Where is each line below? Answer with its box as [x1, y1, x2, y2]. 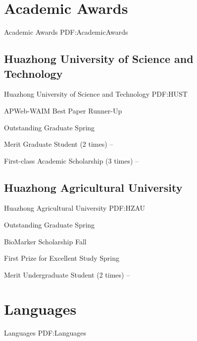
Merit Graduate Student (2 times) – [4, 139, 113, 149]
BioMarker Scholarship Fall [4, 236, 87, 246]
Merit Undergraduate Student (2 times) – [4, 269, 130, 280]
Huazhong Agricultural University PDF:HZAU [4, 203, 146, 213]
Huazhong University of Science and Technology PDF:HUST [4, 89, 188, 99]
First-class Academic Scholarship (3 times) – [4, 155, 139, 166]
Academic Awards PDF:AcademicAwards [4, 27, 128, 37]
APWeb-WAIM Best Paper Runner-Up [4, 105, 122, 115]
